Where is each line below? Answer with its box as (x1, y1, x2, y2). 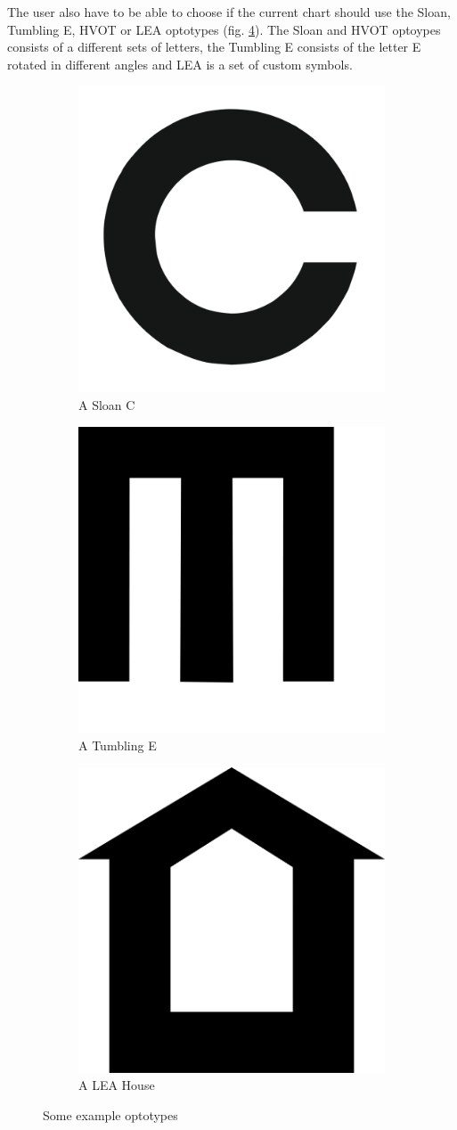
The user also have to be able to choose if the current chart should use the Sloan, (7, 3, 451, 20)
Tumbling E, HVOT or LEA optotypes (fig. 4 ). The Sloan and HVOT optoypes (7, 20, 441, 38)
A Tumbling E (78, 736, 157, 755)
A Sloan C (78, 395, 135, 414)
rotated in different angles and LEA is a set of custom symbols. (7, 54, 353, 73)
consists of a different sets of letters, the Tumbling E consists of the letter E (7, 37, 421, 56)
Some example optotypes (43, 1105, 178, 1124)
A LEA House (78, 1076, 155, 1094)
